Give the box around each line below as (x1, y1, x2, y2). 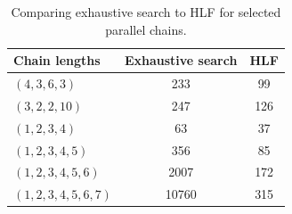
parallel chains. (105, 20, 187, 38)
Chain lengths (13, 51, 101, 70)
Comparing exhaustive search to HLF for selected (11, 3, 281, 21)
